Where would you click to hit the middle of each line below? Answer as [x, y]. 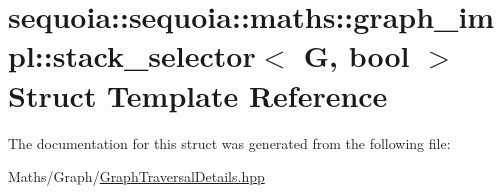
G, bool [356, 55]
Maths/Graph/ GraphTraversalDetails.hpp [136, 176]
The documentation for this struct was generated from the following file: [229, 142]
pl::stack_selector [132, 55]
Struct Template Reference [198, 94]
